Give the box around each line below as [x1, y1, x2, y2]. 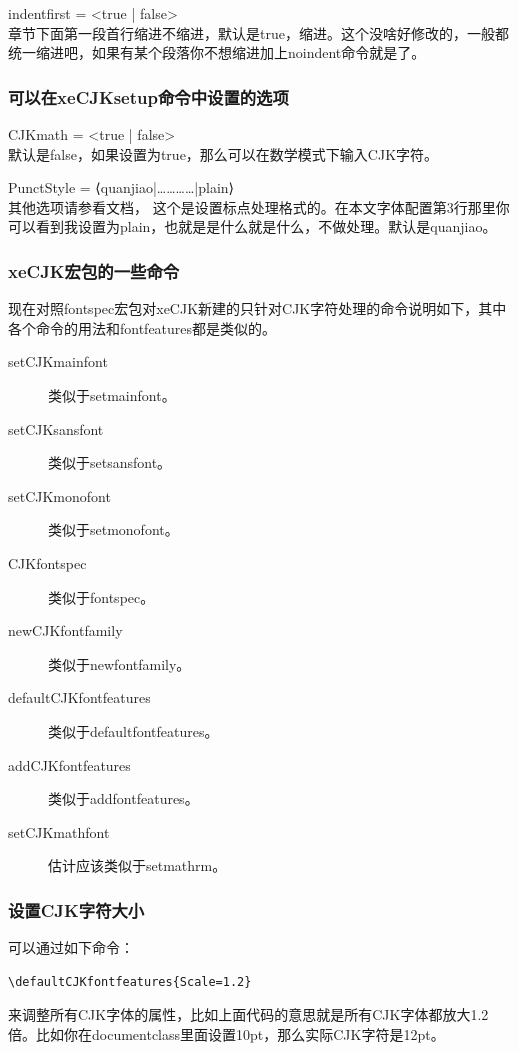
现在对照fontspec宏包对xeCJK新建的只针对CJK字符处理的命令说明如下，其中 [8, 298, 507, 319]
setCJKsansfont [8, 418, 104, 439]
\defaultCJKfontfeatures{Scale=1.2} [8, 974, 252, 989]
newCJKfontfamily [8, 620, 123, 641]
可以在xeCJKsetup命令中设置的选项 [8, 84, 289, 109]
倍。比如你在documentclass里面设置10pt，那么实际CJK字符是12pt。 [8, 1023, 445, 1044]
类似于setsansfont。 [48, 452, 172, 473]
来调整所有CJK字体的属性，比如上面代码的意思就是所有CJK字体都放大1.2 [8, 1004, 489, 1025]
